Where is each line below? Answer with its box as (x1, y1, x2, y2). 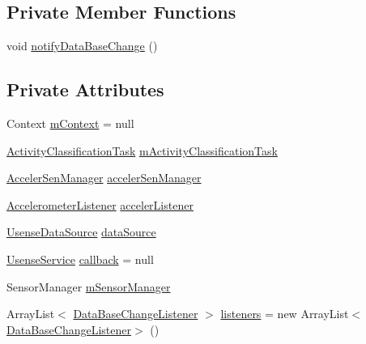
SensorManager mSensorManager (6, 278, 171, 295)
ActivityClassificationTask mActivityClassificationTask (6, 142, 278, 159)
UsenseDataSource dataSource (6, 223, 156, 240)
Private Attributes (6, 77, 164, 102)
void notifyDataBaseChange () (6, 37, 158, 54)
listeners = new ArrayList (220, 305, 349, 322)
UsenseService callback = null (6, 250, 154, 267)
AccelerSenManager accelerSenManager (6, 169, 202, 186)
